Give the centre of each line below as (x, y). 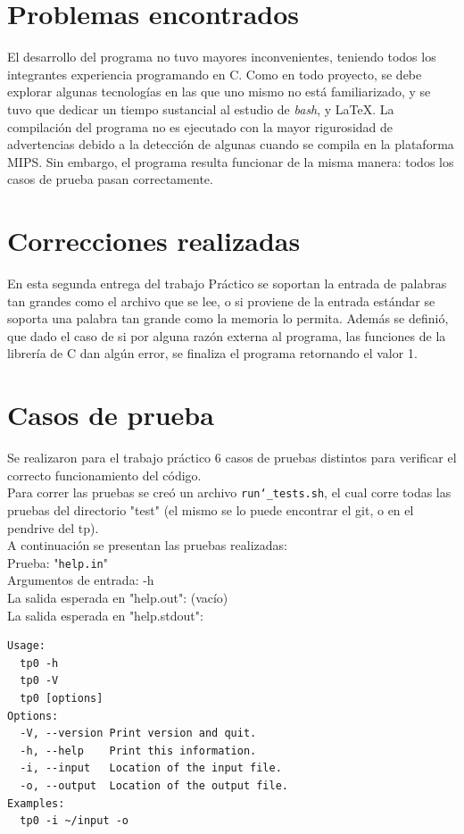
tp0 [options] (62, 698)
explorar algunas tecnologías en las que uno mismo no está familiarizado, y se (219, 92)
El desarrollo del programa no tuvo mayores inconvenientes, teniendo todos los (222, 57)
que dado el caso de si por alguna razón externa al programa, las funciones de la (227, 335)
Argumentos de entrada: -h (81, 580)
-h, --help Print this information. (138, 751)
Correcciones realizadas (154, 241)
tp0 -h (39, 663)
